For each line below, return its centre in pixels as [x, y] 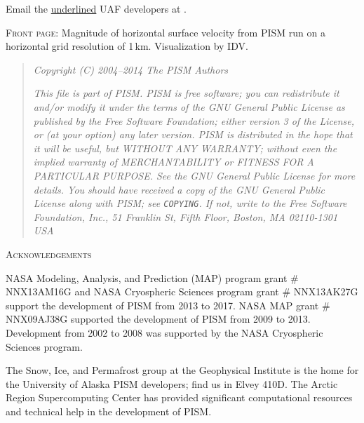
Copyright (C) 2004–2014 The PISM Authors [131, 69]
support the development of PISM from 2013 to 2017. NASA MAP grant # [168, 305]
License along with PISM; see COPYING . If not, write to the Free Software [190, 203]
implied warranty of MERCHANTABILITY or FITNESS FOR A [174, 162]
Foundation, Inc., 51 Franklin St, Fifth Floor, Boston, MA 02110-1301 [186, 216]
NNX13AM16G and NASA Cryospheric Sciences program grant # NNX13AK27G [182, 291]
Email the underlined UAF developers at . [96, 8]
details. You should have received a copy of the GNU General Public [179, 189]
